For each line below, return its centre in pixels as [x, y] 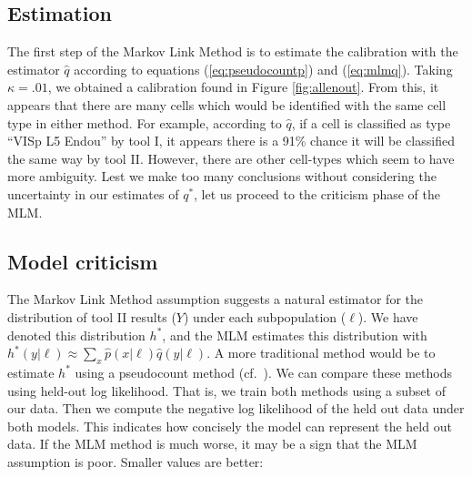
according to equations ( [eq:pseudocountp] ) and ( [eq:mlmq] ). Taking [263, 69]
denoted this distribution [76, 335]
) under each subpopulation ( [265, 316]
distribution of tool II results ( [92, 316]
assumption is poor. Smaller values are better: [136, 461]
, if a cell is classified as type [371, 122]
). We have [388, 316]
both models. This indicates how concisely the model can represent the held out [230, 426]
